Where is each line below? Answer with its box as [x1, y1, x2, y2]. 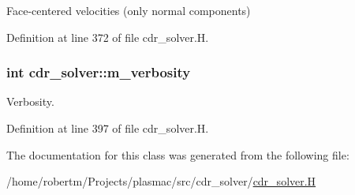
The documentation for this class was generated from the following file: [6, 146, 349, 163]
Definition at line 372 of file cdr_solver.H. [6, 28, 209, 45]
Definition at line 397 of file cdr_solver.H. [6, 120, 209, 136]
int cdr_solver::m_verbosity [6, 62, 191, 82]
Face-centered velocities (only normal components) [6, 2, 251, 18]
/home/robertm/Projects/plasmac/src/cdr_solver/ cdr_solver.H [6, 173, 316, 189]
